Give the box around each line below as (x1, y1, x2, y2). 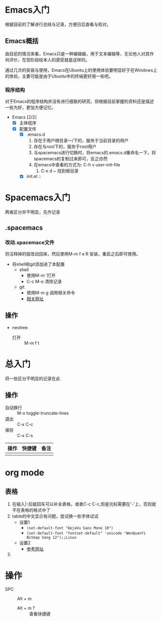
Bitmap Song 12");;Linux (26, 535, 77, 540)
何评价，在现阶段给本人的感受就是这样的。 (5, 57, 90, 63)
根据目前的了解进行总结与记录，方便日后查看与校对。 (5, 21, 111, 27)
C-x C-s (17, 433, 33, 439)
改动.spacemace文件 (5, 239, 55, 245)
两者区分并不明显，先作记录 (5, 209, 60, 215)
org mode (5, 467, 44, 478)
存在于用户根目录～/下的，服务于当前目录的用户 (33, 138, 129, 144)
